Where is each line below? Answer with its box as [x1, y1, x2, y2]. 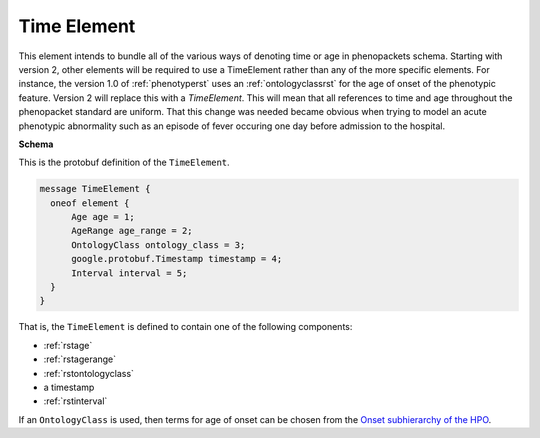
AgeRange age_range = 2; [71, 225, 194, 237]
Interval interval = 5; [71, 267, 188, 279]
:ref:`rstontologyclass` [43, 367, 135, 379]
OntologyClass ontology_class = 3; [71, 239, 246, 250]
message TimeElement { [39, 183, 151, 195]
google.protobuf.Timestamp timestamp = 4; [71, 253, 283, 265]
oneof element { [50, 197, 130, 209]
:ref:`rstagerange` [43, 353, 117, 365]
